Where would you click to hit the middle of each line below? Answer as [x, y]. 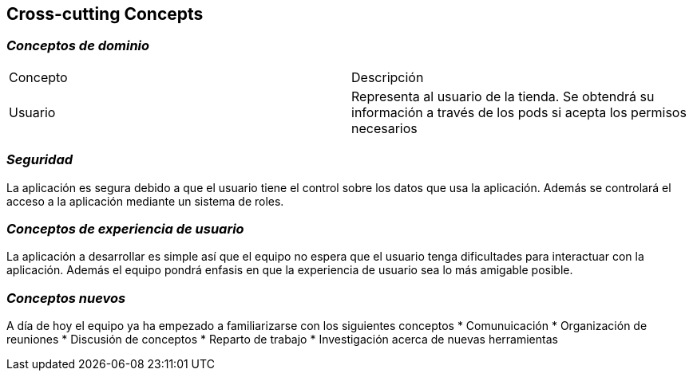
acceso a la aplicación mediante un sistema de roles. [145, 201]
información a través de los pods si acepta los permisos [519, 112]
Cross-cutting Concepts [105, 14]
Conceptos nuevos [66, 298]
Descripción [388, 77]
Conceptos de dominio [78, 46]
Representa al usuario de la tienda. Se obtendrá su [503, 96]
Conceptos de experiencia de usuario [125, 228]
